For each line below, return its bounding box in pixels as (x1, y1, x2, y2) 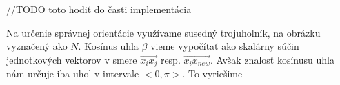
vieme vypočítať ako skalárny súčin (150, 39, 299, 53)
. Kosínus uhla (78, 39, 139, 53)
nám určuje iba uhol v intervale (6, 66, 139, 81)
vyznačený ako (6, 39, 68, 53)
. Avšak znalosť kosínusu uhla (210, 52, 334, 66)
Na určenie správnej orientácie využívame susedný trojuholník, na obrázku (6, 25, 321, 39)
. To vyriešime (182, 66, 243, 81)
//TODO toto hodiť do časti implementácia (6, 2, 192, 16)
